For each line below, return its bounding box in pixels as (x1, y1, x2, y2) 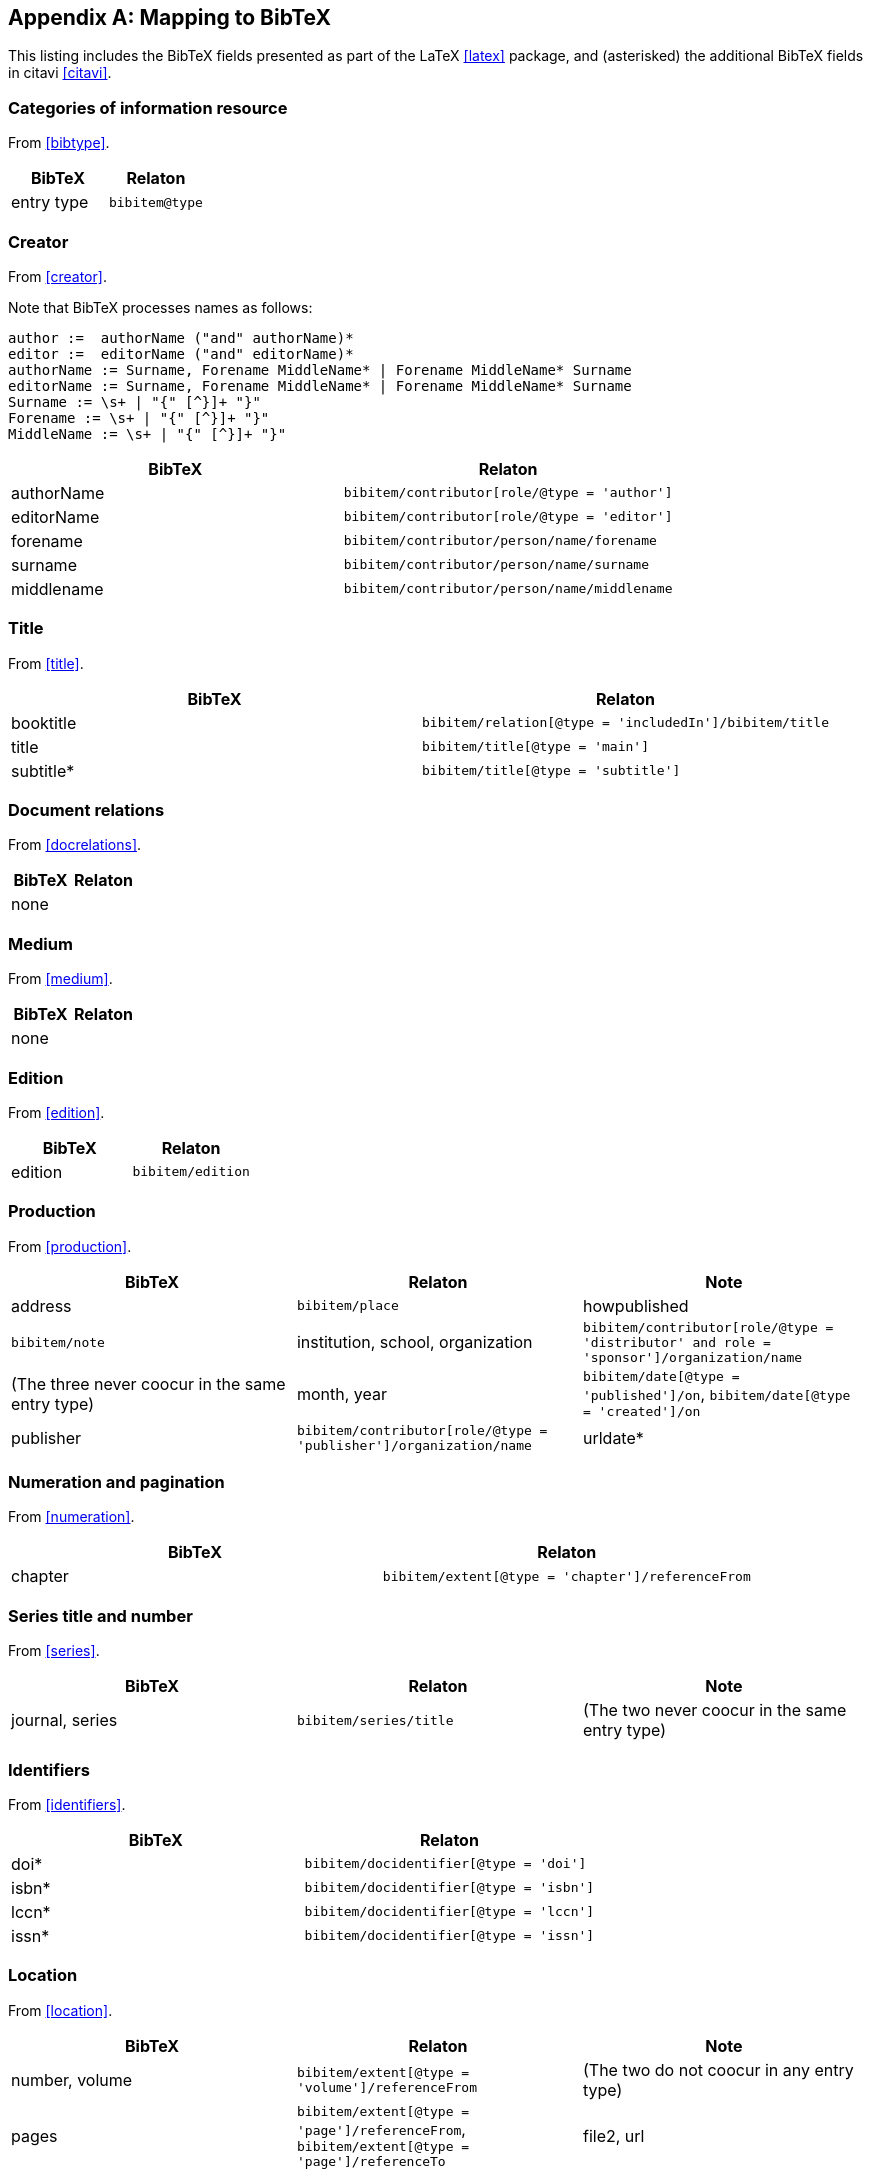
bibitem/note (11, 1334, 105, 1350)
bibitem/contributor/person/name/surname (343, 557, 649, 573)
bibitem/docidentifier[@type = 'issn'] (304, 1928, 595, 1944)
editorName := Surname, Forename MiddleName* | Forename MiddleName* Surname (8, 377, 632, 394)
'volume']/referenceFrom (296, 2079, 477, 2095)
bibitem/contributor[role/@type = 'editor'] (343, 509, 673, 525)
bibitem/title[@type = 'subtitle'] (422, 763, 681, 779)
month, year (296, 1383, 388, 1404)
